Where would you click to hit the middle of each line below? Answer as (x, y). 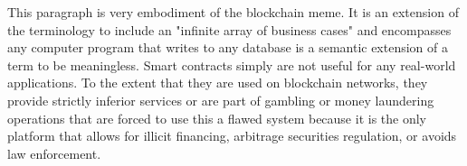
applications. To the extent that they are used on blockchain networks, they (218, 83)
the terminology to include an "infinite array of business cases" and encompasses (229, 29)
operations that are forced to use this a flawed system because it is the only (217, 118)
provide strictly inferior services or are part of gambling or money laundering (221, 100)
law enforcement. (54, 153)
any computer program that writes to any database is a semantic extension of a (228, 47)
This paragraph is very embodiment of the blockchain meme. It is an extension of (233, 12)
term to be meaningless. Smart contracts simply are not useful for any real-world (232, 65)
